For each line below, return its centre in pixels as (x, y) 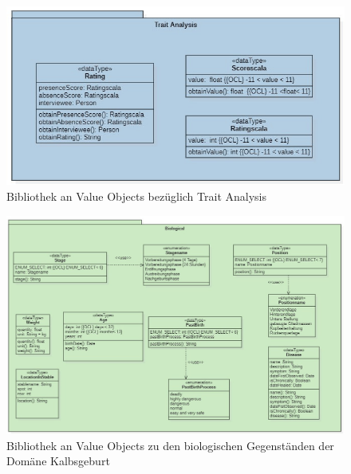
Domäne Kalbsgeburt (58, 461)
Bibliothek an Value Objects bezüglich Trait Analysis (136, 196)
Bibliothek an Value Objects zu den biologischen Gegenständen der (170, 445)
